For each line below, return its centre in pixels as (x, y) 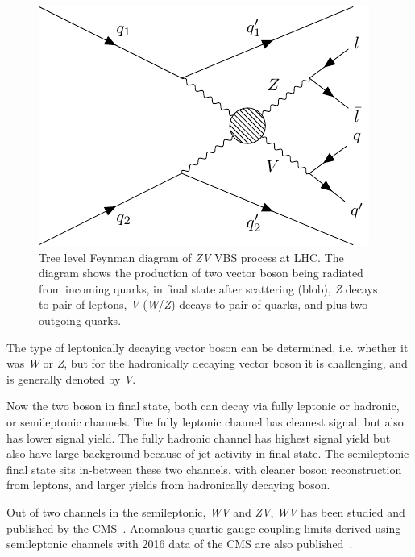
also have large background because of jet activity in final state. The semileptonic (208, 453)
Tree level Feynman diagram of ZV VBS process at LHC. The (191, 257)
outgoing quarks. (80, 320)
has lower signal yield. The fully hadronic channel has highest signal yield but (199, 437)
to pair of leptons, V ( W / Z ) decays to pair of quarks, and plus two (203, 304)
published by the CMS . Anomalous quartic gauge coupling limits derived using (204, 528)
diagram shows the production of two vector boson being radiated (201, 273)
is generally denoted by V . (71, 378)
